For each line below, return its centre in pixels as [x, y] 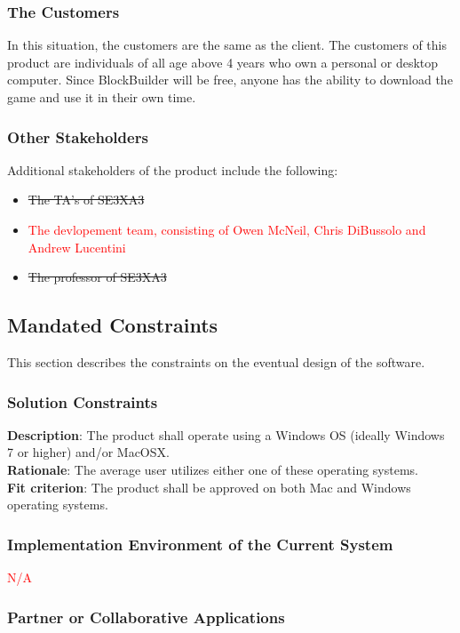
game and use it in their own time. [102, 97]
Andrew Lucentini [77, 247]
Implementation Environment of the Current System [200, 544]
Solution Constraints [83, 401]
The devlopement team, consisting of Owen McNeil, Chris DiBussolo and [227, 229]
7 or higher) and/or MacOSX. [88, 452]
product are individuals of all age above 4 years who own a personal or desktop [223, 62]
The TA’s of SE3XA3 [86, 200]
